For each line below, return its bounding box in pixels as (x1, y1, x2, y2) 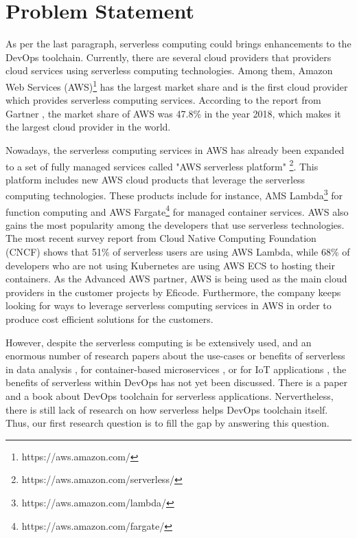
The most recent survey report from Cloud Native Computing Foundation (5, 231, 316, 245)
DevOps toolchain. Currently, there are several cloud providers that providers (5, 49, 332, 64)
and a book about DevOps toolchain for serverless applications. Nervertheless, (5, 389, 334, 403)
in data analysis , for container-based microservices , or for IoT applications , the (5, 361, 347, 376)
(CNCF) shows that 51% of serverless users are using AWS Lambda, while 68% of (5, 245, 350, 259)
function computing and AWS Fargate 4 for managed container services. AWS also (5, 202, 349, 218)
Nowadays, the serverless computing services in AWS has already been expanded (5, 142, 345, 157)
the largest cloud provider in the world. (5, 120, 171, 134)
